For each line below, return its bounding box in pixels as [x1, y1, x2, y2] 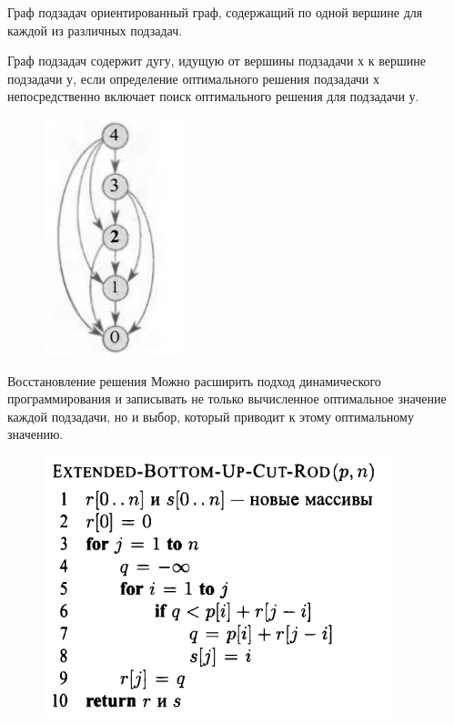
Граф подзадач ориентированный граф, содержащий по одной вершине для [7, 3, 423, 21]
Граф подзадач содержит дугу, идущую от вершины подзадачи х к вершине [7, 51, 426, 70]
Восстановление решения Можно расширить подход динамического [7, 371, 381, 390]
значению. [7, 424, 64, 444]
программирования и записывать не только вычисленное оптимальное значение [7, 389, 447, 408]
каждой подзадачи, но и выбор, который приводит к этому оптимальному [7, 406, 414, 425]
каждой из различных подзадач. [7, 20, 183, 39]
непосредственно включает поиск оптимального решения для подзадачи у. [7, 87, 419, 106]
